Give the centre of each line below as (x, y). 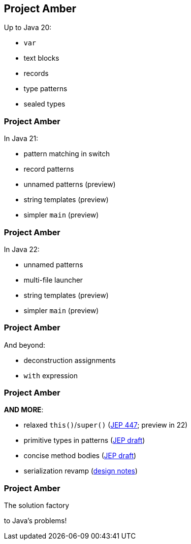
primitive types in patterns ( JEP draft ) (84, 440)
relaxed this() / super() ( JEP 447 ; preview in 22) (106, 425)
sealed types (45, 104)
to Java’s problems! (35, 521)
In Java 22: (22, 249)
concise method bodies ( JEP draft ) (80, 456)
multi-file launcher (53, 280)
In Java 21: (21, 139)
